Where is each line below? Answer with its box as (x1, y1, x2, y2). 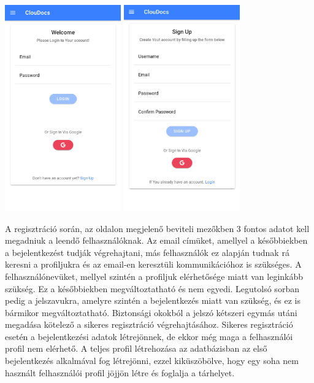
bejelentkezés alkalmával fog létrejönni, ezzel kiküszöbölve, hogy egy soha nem (5, 354, 299, 367)
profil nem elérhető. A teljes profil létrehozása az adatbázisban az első (5, 342, 267, 355)
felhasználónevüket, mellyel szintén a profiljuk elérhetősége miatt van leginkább (5, 269, 304, 282)
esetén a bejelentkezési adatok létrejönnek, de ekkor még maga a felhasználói (5, 330, 293, 342)
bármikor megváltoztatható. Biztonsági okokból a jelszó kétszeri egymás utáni (5, 306, 297, 319)
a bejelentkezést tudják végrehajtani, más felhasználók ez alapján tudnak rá (5, 246, 289, 258)
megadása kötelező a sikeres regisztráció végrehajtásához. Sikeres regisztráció (5, 318, 293, 331)
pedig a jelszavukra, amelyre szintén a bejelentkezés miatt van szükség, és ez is (5, 294, 301, 307)
